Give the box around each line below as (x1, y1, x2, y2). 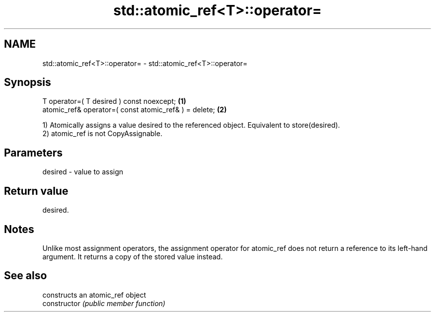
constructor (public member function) (42, 299, 165, 308)
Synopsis (4, 76, 51, 89)
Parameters (4, 146, 63, 159)
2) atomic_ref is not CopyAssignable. (42, 129, 162, 138)
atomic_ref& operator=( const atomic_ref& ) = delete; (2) (42, 105, 227, 114)
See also (4, 269, 47, 282)
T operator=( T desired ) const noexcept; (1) (42, 97, 186, 106)
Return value (4, 184, 69, 197)
